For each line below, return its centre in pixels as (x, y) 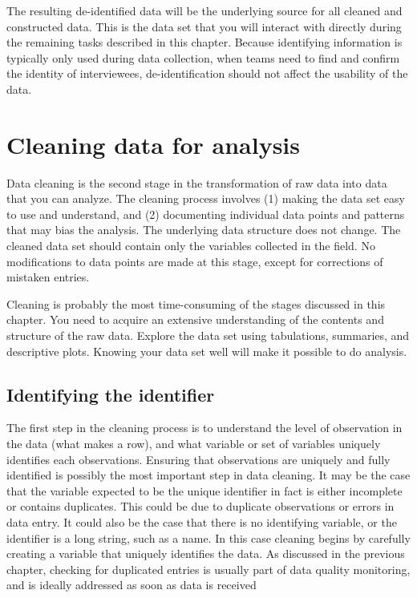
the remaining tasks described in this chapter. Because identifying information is (204, 42)
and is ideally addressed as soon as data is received (132, 585)
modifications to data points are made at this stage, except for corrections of (195, 261)
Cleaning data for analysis (153, 144)
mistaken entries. (48, 277)
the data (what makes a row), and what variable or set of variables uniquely (194, 444)
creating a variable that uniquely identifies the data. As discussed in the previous (206, 554)
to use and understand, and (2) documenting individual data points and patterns (206, 214)
